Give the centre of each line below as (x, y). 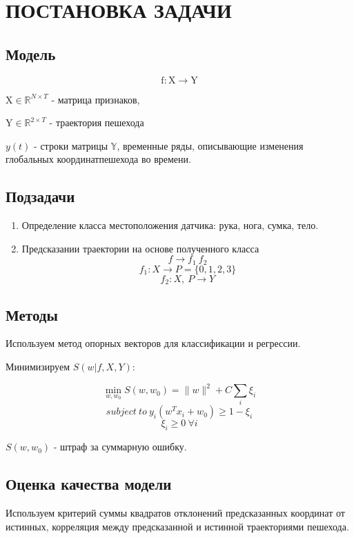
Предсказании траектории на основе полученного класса (140, 248)
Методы (32, 314)
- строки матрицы (71, 145)
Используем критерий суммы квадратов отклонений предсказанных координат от (175, 513)
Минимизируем (38, 367)
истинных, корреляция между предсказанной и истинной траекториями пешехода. (177, 526)
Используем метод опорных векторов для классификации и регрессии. (153, 343)
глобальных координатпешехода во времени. (98, 159)
